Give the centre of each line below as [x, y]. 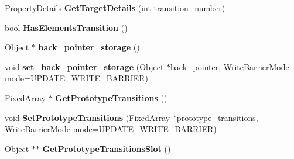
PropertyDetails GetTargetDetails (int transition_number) [115, 8]
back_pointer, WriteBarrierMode [230, 66]
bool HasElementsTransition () [66, 27]
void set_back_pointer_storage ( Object [84, 66]
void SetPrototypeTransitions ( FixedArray [88, 117]
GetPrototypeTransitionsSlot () [107, 148]
